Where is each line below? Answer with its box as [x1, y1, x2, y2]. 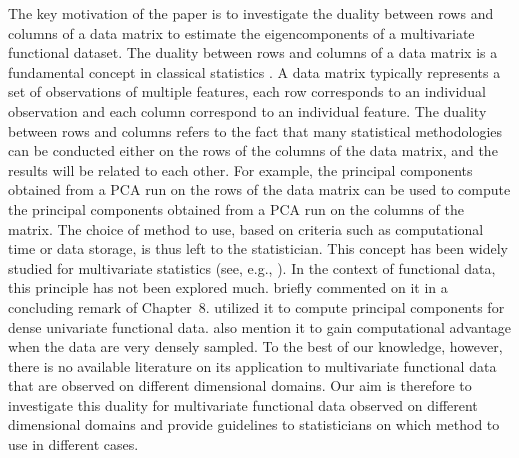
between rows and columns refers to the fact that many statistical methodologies [8, 120, 503, 141]
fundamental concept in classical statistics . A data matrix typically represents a [8, 61, 501, 82]
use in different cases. [8, 434, 139, 455]
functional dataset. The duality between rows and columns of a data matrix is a [8, 42, 498, 63]
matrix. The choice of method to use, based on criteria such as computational [8, 218, 484, 239]
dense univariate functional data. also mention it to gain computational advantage [8, 316, 512, 337]
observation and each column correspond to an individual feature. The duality [8, 100, 487, 121]
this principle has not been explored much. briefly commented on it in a [8, 277, 448, 298]
